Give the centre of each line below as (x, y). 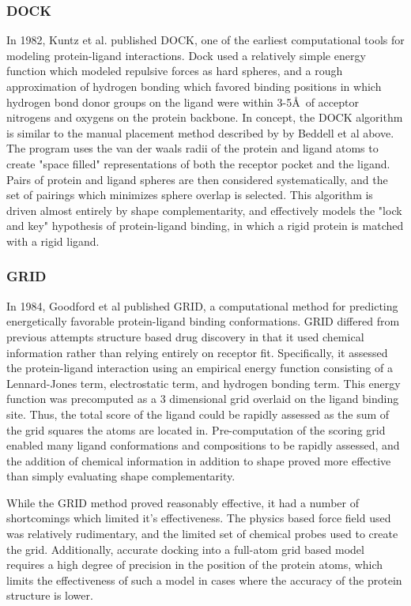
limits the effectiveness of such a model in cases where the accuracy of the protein (204, 580)
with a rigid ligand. (53, 241)
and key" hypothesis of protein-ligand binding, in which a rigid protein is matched (205, 226)
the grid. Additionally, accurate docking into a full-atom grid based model (185, 549)
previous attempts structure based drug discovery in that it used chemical (185, 336)
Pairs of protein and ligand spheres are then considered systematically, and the (197, 179)
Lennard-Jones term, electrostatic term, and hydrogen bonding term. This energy (204, 383)
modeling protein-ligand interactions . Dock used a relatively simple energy (186, 55)
